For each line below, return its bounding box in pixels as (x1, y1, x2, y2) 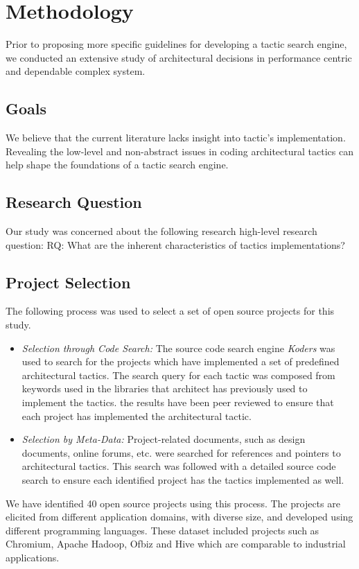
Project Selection (6, 271, 131, 292)
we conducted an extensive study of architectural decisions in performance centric (6, 50, 352, 64)
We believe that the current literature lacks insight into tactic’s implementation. (6, 130, 346, 145)
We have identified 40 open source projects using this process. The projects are (6, 496, 340, 510)
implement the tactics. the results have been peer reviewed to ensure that (21, 395, 334, 410)
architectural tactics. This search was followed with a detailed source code (21, 459, 336, 473)
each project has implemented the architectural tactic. (21, 408, 252, 423)
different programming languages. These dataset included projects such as (6, 523, 319, 537)
